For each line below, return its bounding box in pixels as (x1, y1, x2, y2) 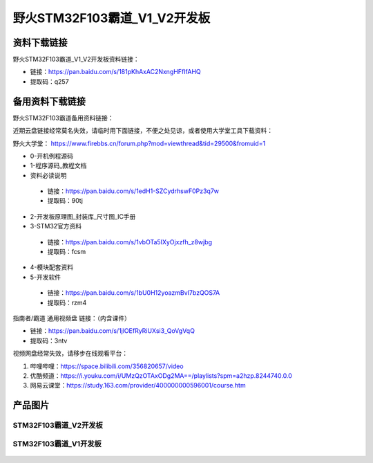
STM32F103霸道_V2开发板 (12, 421, 103, 430)
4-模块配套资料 (30, 263, 74, 271)
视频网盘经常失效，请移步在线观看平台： (12, 349, 128, 358)
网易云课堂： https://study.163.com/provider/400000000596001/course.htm (30, 381, 246, 390)
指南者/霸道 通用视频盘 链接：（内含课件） (12, 314, 131, 322)
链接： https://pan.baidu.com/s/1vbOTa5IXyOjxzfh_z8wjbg (47, 237, 213, 246)
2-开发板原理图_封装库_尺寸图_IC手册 (30, 212, 136, 221)
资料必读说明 (30, 171, 67, 179)
